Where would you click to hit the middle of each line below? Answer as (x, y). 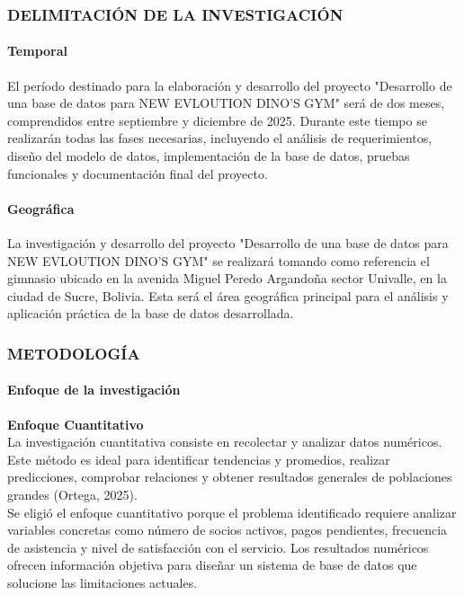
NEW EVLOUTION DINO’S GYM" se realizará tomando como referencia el (219, 260)
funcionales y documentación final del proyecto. (138, 173)
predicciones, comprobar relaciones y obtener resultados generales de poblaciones (230, 477)
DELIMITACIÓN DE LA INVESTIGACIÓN (175, 14)
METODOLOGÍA (74, 353)
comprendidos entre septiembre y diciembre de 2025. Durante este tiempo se (217, 120)
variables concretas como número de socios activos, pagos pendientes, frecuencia (228, 530)
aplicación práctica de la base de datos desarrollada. (151, 313)
